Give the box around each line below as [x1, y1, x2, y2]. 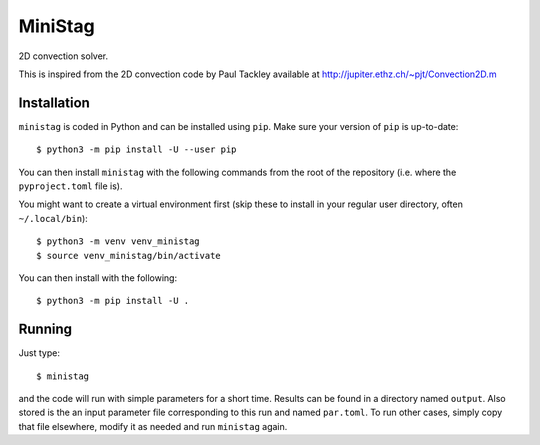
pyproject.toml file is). [18, 180, 123, 192]
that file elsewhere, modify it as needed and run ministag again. [18, 420, 288, 432]
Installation [18, 94, 90, 111]
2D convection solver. [18, 50, 109, 62]
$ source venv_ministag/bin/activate [36, 250, 222, 261]
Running [18, 321, 73, 338]
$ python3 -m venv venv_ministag [36, 236, 200, 247]
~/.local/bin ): [18, 212, 89, 224]
